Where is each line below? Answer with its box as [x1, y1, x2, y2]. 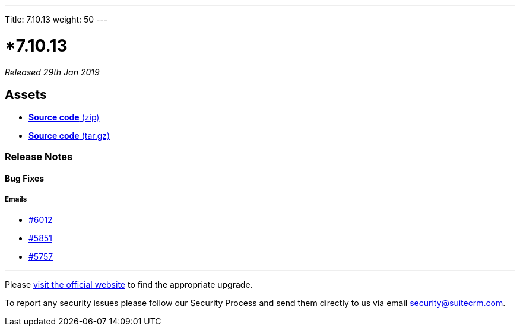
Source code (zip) [28, 112, 100, 123]
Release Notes [5, 150, 73, 163]
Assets [5, 87, 47, 102]
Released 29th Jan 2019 [5, 66, 100, 77]
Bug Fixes [5, 173, 45, 184]
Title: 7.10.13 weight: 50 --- [5, 14, 108, 24]
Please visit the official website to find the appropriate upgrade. [5, 279, 253, 290]
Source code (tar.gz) [28, 131, 110, 141]
